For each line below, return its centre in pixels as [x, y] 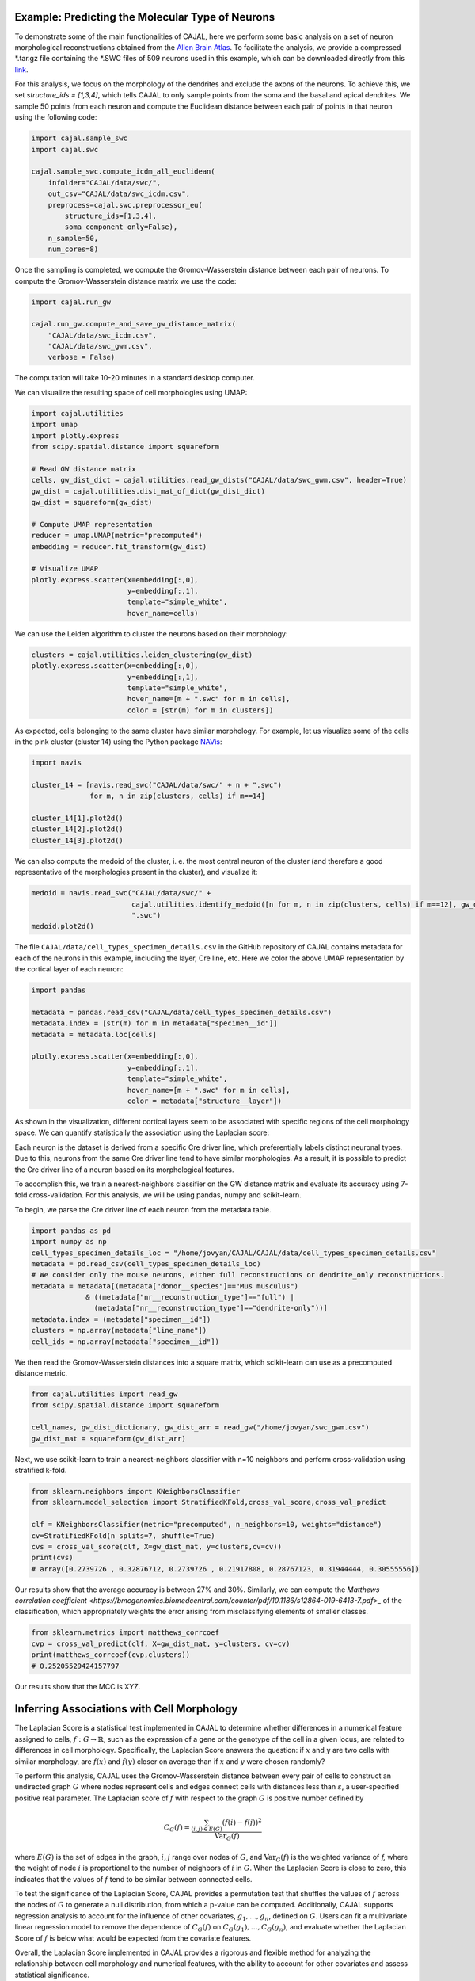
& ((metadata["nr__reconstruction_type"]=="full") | [190, 1297]
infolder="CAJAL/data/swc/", [104, 183]
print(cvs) [52, 1558]
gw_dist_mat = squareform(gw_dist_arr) [108, 1439]
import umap [55, 425]
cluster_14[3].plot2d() [78, 840]
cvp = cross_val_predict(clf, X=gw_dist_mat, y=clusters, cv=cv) [161, 1643]
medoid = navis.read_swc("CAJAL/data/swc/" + [121, 893]
